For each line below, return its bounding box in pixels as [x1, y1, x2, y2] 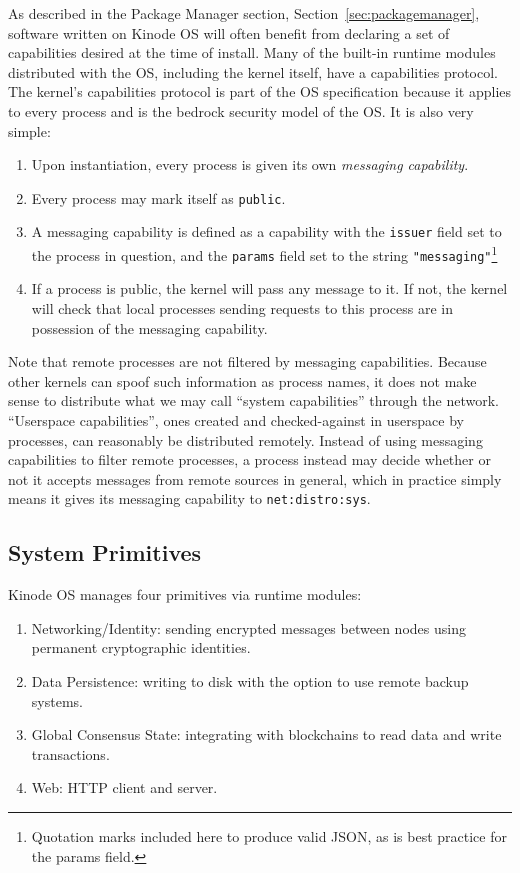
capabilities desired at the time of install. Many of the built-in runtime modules [8, 42, 496, 63]
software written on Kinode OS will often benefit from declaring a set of [8, 22, 450, 43]
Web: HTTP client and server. [31, 777, 218, 798]
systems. [31, 690, 83, 711]
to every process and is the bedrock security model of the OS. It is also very [8, 100, 474, 121]
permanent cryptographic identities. [31, 637, 251, 658]
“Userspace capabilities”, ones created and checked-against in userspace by [8, 409, 464, 430]
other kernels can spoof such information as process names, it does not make [8, 370, 477, 391]
